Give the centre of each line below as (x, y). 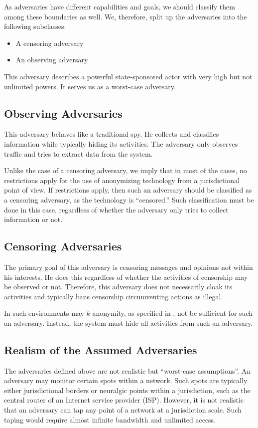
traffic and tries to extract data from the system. (78, 153)
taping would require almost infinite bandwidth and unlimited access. (110, 419)
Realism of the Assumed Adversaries (101, 349)
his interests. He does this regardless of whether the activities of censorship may (126, 277)
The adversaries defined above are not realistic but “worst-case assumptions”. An (128, 370)
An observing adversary (52, 60)
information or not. (33, 219)
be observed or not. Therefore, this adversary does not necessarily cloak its (118, 287)
